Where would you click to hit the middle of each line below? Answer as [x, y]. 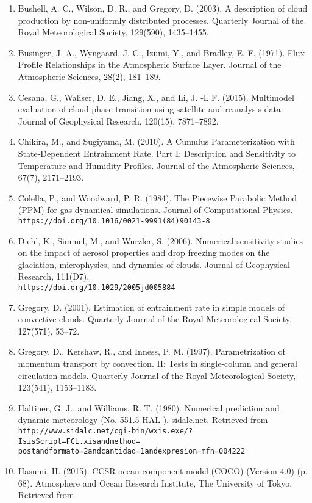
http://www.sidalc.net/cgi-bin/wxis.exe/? [105, 431]
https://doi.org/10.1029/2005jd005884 [97, 287]
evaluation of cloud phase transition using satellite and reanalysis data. [151, 109]
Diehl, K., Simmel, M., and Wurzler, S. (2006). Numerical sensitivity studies [161, 240]
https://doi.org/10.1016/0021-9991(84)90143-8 [114, 221]
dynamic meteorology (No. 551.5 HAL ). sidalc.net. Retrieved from [143, 420]
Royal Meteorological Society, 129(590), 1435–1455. [113, 32]
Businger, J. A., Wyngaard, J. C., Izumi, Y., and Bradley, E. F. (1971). [151, 52]
